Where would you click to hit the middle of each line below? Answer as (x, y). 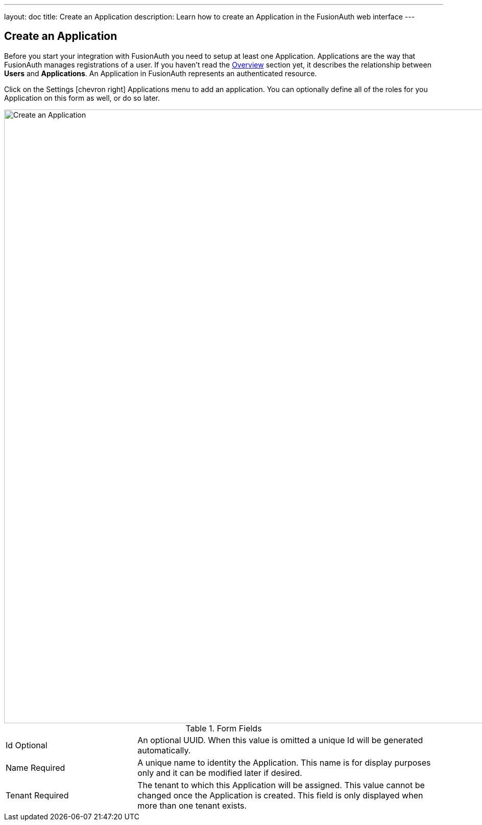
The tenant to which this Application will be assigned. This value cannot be (281, 785)
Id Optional (27, 745)
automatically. (164, 750)
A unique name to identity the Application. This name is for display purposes (284, 762)
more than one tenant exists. (192, 805)
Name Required (35, 767)
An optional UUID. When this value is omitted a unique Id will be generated (280, 740)
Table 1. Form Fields (224, 728)
